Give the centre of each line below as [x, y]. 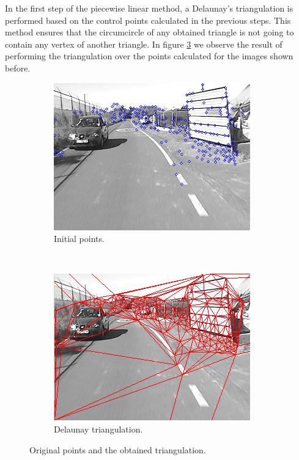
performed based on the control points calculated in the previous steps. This [148, 20]
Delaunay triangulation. [98, 429]
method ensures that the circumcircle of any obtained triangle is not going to [149, 32]
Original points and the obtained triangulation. [118, 449]
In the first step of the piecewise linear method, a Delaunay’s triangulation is [149, 8]
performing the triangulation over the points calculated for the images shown [149, 56]
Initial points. [79, 239]
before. [18, 68]
